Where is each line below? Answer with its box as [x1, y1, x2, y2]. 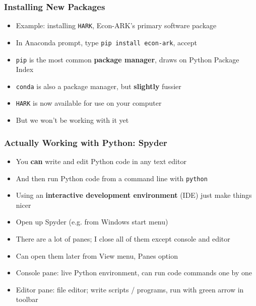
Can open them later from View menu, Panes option [16, 250, 178, 261]
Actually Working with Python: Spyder [4, 136, 167, 148]
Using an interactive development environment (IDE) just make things [16, 190, 252, 200]
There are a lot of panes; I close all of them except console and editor [16, 233, 230, 244]
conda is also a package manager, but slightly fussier [16, 81, 181, 91]
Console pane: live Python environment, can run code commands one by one [16, 267, 252, 278]
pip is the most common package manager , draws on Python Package [16, 54, 239, 64]
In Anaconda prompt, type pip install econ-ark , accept [16, 37, 197, 47]
